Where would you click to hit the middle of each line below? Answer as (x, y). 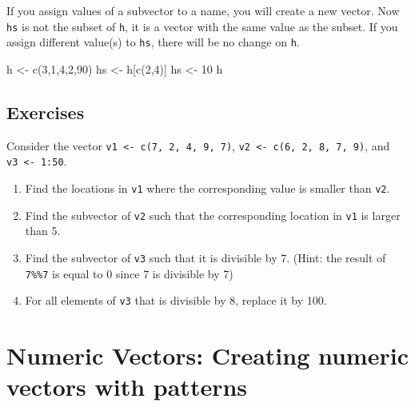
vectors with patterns (127, 387)
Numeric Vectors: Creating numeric (207, 355)
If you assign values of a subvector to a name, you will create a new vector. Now (203, 10)
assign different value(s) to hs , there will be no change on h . (153, 42)
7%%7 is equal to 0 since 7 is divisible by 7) (129, 273)
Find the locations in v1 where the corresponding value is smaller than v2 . (207, 188)
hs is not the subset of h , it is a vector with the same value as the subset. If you (202, 26)
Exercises (46, 112)
